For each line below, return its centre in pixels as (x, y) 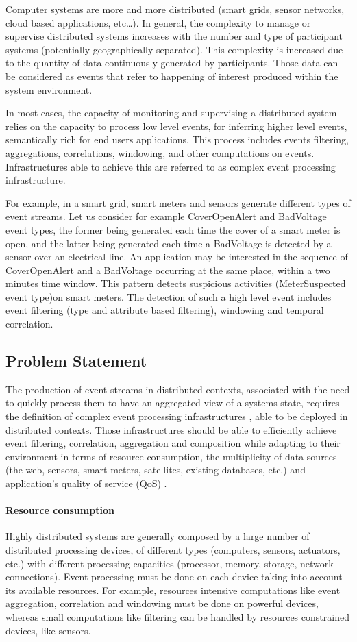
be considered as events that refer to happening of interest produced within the (172, 76)
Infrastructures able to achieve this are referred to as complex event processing (171, 166)
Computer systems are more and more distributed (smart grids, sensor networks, (175, 9)
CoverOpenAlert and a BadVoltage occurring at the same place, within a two (168, 270)
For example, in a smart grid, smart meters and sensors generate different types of (178, 202)
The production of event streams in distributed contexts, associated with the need (178, 389)
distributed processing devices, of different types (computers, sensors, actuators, (173, 550)
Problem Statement (76, 361)
